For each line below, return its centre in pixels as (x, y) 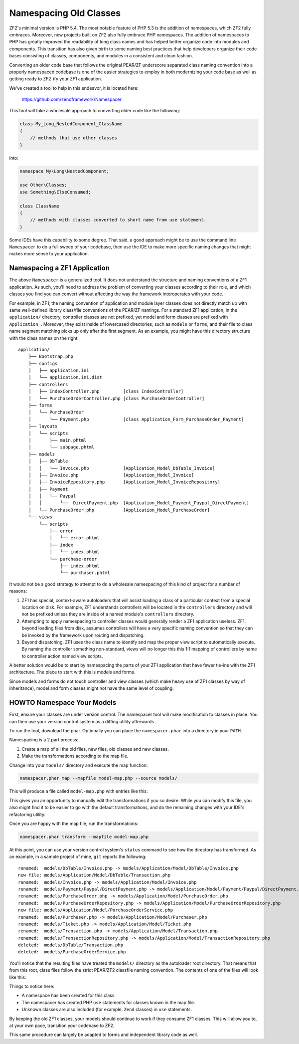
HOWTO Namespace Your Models (63, 703)
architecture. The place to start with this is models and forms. (72, 672)
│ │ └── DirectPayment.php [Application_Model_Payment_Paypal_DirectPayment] (139, 503)
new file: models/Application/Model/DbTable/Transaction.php (94, 875)
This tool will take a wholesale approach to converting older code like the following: (95, 111)
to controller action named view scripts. (62, 656)
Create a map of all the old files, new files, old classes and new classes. (95, 749)
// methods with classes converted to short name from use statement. (118, 220)
